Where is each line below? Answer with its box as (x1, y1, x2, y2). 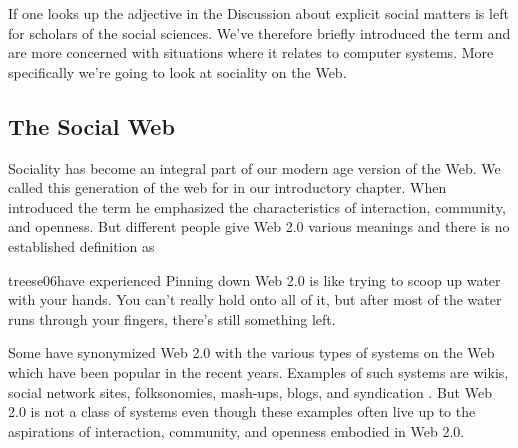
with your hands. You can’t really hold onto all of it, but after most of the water (8, 289, 502, 310)
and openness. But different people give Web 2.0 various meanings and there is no (8, 216, 510, 237)
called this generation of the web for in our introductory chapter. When (8, 177, 447, 198)
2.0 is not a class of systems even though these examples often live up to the (8, 401, 476, 422)
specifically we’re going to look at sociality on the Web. (8, 61, 347, 82)
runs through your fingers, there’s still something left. (8, 308, 336, 329)
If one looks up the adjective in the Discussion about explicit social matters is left (8, 3, 509, 23)
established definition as (8, 235, 155, 256)
